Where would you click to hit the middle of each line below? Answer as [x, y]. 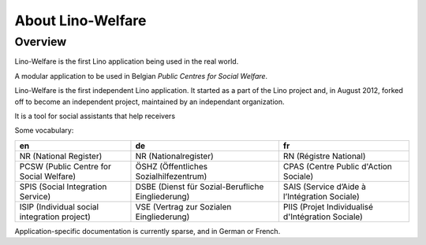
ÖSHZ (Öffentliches [172, 166]
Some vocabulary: [44, 131]
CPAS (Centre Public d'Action [337, 166]
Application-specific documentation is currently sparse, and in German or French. [148, 231]
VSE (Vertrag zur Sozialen [183, 206]
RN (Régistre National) [324, 156]
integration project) [55, 217]
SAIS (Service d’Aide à [324, 187]
